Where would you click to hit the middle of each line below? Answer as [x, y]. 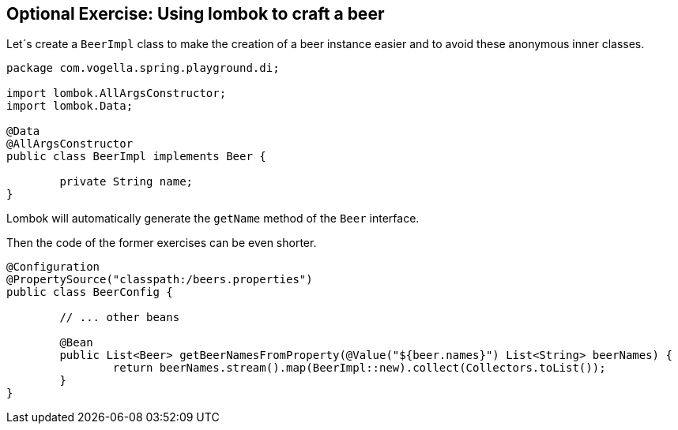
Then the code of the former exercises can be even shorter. [162, 243]
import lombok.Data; [70, 106]
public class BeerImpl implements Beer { [136, 157]
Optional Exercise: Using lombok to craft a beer [196, 14]
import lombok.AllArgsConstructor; [117, 93]
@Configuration [53, 267]
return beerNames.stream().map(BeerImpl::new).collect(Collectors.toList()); [359, 368]
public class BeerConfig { [90, 292]
